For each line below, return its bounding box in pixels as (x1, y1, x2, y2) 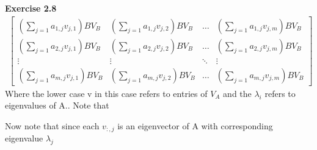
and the (223, 87, 252, 99)
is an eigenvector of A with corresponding (117, 119, 273, 132)
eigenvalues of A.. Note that (5, 99, 109, 112)
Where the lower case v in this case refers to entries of (5, 87, 208, 99)
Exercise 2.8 (5, 2, 57, 14)
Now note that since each (5, 119, 100, 132)
